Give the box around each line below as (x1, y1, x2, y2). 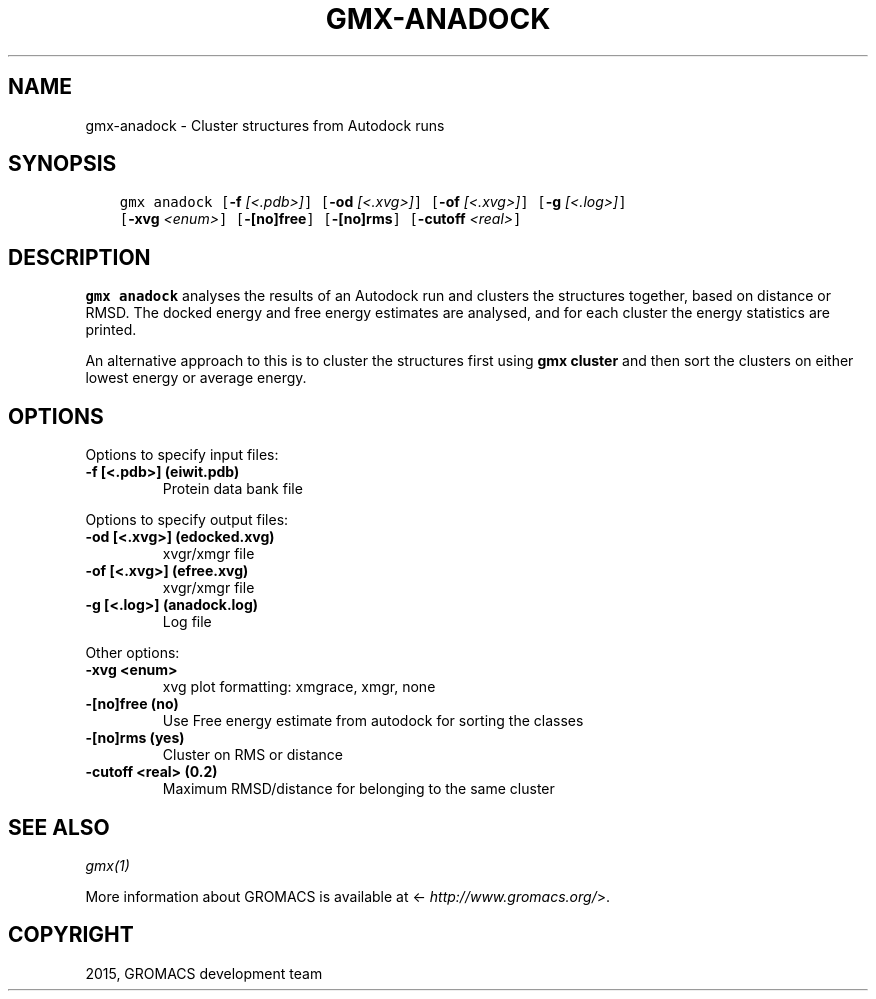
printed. (85, 321, 137, 339)
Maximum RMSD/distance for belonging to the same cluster (162, 780, 555, 798)
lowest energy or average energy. (85, 369, 307, 387)
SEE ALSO (8, 814, 110, 840)
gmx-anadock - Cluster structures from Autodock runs (85, 116, 445, 134)
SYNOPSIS (8, 151, 117, 177)
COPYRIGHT (8, 922, 134, 948)
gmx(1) (85, 856, 130, 874)
